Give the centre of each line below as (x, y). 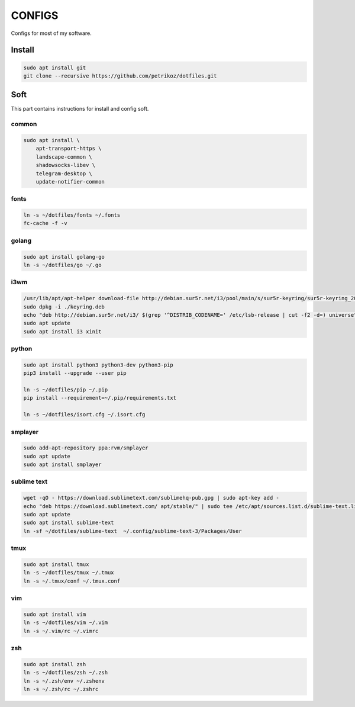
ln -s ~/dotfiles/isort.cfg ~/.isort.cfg (84, 415)
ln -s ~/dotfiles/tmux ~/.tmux (69, 573)
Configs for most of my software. (51, 33)
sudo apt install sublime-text (69, 523)
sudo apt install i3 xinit (62, 331)
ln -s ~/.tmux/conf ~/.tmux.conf (72, 581)
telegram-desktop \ (64, 173)
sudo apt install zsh (55, 664)
